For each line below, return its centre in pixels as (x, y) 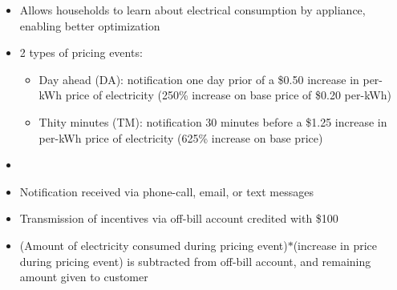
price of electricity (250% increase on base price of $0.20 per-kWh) (228, 95)
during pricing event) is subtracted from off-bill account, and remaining (195, 261)
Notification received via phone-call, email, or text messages (167, 191)
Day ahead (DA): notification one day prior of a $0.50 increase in (199, 79)
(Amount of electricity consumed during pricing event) (154, 245)
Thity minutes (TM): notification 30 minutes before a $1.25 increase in (213, 121)
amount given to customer (84, 277)
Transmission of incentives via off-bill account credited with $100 (179, 218)
